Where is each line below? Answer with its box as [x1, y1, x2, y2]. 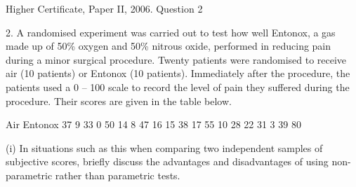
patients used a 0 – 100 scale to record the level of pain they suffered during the [6, 79, 350, 94]
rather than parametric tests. [55, 167, 180, 182]
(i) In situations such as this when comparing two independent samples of [6, 140, 323, 155]
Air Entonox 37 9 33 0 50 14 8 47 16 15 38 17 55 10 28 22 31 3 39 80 [6, 117, 301, 132]
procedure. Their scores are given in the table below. [6, 93, 232, 108]
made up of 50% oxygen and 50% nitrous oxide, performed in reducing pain [6, 39, 331, 53]
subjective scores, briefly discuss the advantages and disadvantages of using [6, 154, 329, 169]
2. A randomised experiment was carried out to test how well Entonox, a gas [6, 25, 336, 39]
